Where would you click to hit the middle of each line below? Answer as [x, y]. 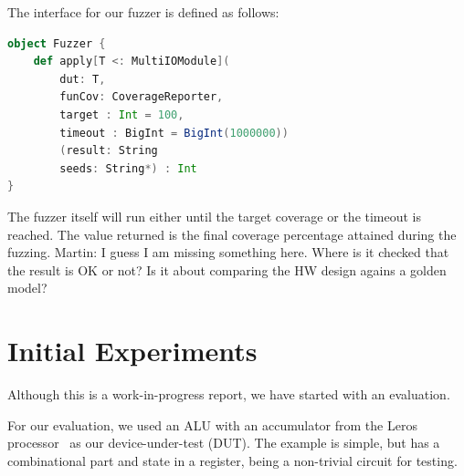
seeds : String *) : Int [128, 168]
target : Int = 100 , [122, 114]
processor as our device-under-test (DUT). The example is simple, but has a [224, 443]
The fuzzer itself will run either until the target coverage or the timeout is [215, 216]
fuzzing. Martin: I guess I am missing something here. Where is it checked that [228, 252]
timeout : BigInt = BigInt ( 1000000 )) [174, 133]
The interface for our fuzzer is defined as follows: [143, 12]
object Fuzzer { [57, 43]
